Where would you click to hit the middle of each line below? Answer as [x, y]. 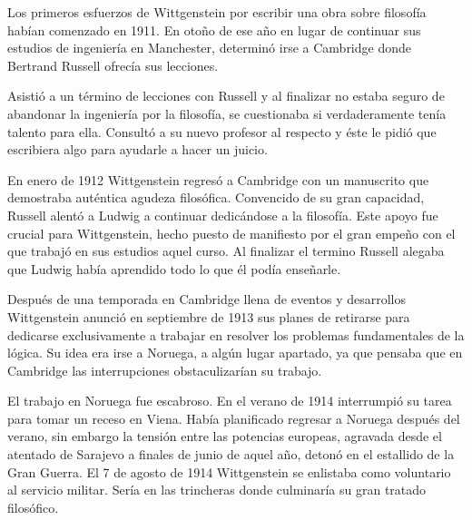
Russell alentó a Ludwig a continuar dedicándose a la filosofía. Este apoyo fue [223, 215]
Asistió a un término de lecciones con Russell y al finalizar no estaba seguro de [226, 96]
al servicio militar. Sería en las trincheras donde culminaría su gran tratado [217, 490]
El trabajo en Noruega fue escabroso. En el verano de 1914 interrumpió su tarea [230, 401]
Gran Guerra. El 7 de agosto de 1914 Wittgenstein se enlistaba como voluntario [229, 471]
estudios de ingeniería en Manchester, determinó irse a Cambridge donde [209, 48]
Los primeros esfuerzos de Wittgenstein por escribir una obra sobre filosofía [217, 12]
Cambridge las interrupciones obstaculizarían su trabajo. [165, 370]
